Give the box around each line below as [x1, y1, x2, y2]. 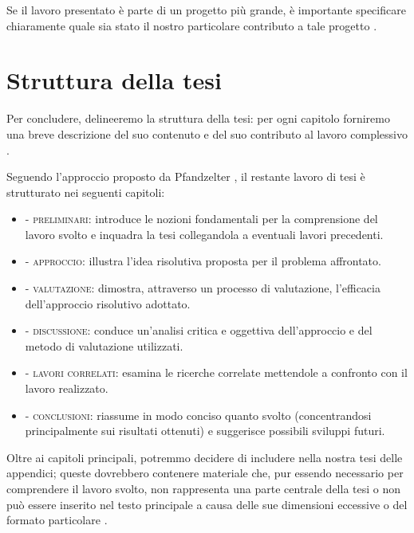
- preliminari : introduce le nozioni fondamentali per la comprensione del [25, 210, 378, 227]
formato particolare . [6, 511, 108, 528]
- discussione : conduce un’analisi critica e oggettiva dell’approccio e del [25, 322, 373, 339]
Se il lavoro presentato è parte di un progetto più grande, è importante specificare [6, 2, 406, 18]
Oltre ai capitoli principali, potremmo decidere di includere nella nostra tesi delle [6, 449, 403, 465]
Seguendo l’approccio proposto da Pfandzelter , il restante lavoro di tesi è [6, 168, 365, 185]
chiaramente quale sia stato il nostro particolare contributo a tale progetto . [6, 17, 377, 33]
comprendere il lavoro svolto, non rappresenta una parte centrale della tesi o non [6, 480, 401, 496]
